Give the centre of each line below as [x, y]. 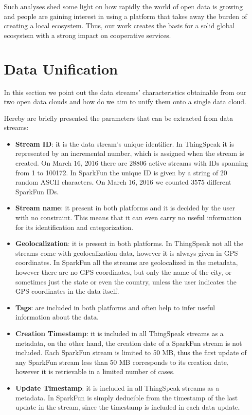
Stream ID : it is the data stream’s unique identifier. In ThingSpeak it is [125, 143]
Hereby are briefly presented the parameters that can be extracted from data [119, 118]
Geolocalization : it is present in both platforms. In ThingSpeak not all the [129, 243]
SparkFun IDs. [37, 191]
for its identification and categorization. [74, 227]
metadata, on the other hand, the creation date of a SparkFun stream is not [129, 343]
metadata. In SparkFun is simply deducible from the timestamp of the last [126, 397]
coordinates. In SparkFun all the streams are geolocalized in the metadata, [126, 262]
